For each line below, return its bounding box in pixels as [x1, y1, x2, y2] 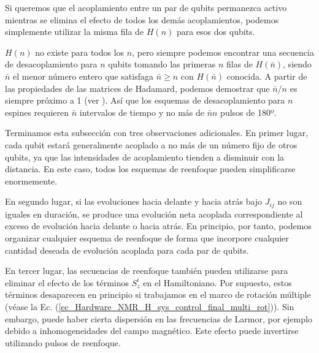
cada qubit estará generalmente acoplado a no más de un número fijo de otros [5, 138, 298, 151]
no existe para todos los [35, 45, 125, 58]
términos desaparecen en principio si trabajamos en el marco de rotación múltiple [5, 288, 311, 301]
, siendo [283, 58, 312, 70]
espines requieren [5, 105, 69, 118]
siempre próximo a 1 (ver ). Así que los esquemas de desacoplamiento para [5, 94, 285, 107]
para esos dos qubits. [176, 25, 255, 38]
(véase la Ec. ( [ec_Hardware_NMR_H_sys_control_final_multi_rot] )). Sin [5, 300, 294, 313]
